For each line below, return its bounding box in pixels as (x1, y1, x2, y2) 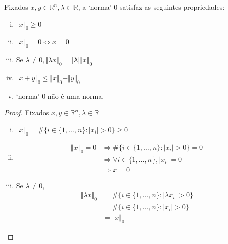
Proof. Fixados (4, 107, 49, 118)
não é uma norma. (47, 90, 104, 101)
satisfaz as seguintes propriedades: (119, 2, 225, 12)
